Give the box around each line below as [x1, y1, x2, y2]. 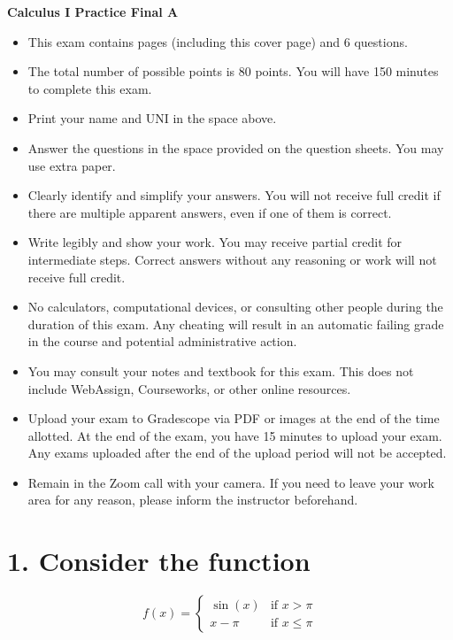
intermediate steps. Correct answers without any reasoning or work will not [27, 250, 437, 268]
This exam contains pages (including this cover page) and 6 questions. [27, 32, 408, 50]
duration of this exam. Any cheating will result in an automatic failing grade [27, 314, 444, 333]
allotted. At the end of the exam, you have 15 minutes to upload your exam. [27, 426, 442, 444]
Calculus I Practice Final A [7, 3, 179, 20]
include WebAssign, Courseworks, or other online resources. [27, 379, 351, 397]
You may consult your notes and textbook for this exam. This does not [27, 361, 414, 380]
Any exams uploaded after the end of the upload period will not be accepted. [27, 443, 447, 462]
